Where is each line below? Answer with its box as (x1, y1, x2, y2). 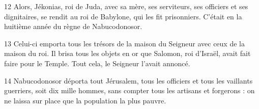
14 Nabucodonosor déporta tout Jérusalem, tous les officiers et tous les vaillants (4, 75, 253, 86)
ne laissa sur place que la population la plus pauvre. (4, 95, 166, 105)
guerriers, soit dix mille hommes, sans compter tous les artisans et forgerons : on (4, 85, 255, 96)
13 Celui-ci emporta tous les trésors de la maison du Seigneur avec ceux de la (4, 38, 245, 48)
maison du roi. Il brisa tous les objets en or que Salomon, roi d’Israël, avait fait (4, 48, 251, 59)
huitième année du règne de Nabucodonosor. (4, 21, 142, 32)
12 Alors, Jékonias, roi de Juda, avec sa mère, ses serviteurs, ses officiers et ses (4, 1, 248, 11)
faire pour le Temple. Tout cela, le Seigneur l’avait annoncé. (4, 58, 190, 68)
